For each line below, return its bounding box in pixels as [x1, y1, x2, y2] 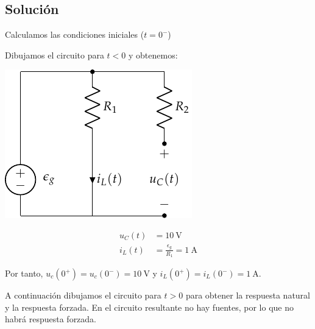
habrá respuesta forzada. [5, 313, 97, 325]
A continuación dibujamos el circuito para [5, 289, 161, 301]
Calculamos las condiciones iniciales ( [5, 28, 144, 41]
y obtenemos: [128, 48, 178, 61]
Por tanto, [5, 267, 43, 279]
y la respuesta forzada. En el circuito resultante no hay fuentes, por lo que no [5, 300, 294, 313]
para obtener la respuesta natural [185, 289, 311, 301]
